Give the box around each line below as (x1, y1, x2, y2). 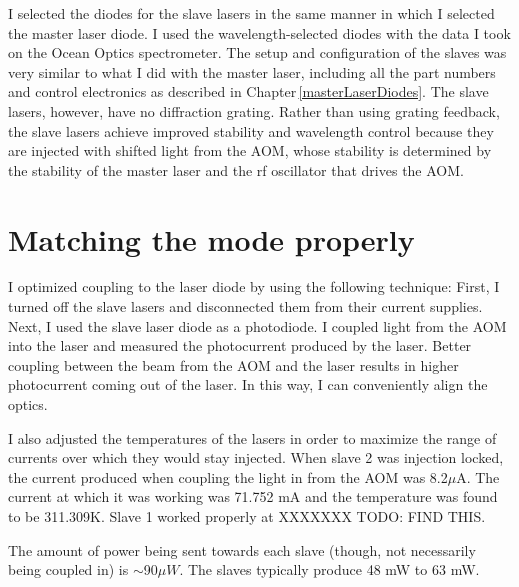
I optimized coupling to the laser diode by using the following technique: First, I (8, 276, 500, 297)
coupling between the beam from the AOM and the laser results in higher (8, 354, 459, 375)
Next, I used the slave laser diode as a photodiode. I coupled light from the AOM (8, 315, 507, 336)
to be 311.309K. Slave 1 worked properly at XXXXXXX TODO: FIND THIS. (8, 506, 486, 526)
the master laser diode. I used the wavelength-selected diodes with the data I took (8, 22, 511, 43)
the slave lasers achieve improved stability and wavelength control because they (8, 120, 494, 141)
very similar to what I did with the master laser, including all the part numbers (8, 61, 496, 82)
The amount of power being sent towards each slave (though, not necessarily (8, 539, 476, 560)
